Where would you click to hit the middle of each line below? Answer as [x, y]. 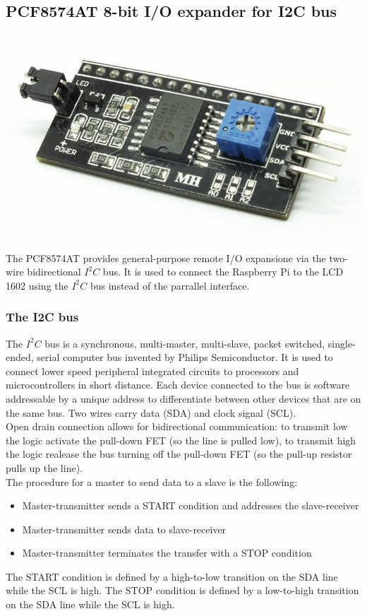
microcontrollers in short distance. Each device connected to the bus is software [178, 385]
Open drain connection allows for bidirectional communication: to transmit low [177, 426]
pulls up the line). [44, 467]
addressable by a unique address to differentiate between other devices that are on [183, 398]
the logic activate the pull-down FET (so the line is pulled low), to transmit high [181, 440]
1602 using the [37, 285]
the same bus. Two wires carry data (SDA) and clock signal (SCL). [151, 412]
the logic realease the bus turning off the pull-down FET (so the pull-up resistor [179, 454]
